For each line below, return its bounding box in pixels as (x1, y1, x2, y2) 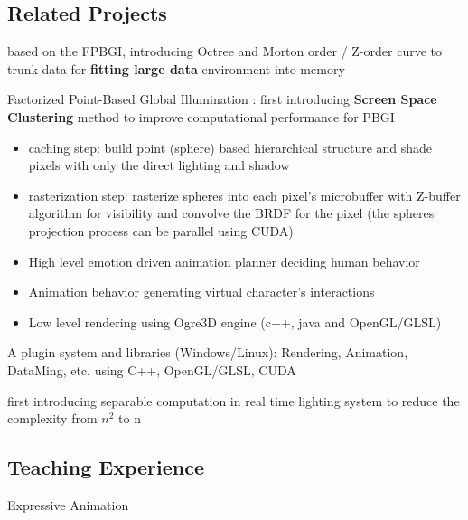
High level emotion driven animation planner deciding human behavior (28, 251, 420, 270)
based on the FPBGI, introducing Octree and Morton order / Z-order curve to (7, 42, 442, 61)
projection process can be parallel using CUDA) (28, 221, 294, 240)
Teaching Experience (7, 453, 205, 481)
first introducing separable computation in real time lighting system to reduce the (7, 391, 460, 410)
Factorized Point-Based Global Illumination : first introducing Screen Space (7, 90, 437, 109)
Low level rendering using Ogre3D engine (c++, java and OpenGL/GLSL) (28, 312, 442, 331)
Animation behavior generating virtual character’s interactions (28, 282, 375, 301)
